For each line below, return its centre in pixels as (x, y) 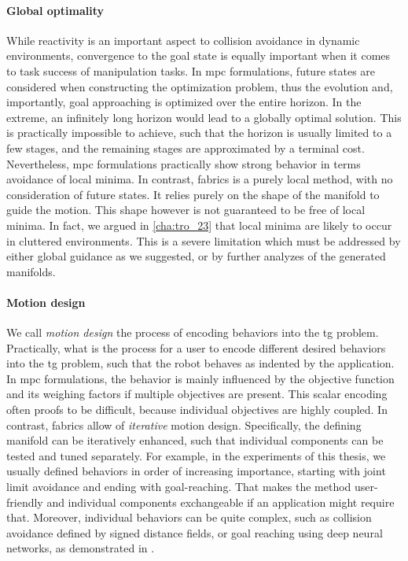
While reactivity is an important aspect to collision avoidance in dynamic (183, 40)
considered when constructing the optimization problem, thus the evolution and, (200, 86)
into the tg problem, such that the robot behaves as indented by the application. (200, 363)
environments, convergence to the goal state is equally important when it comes (198, 55)
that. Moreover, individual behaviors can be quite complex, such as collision (189, 517)
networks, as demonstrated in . (81, 548)
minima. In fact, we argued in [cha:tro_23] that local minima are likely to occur (199, 225)
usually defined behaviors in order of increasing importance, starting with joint (196, 471)
